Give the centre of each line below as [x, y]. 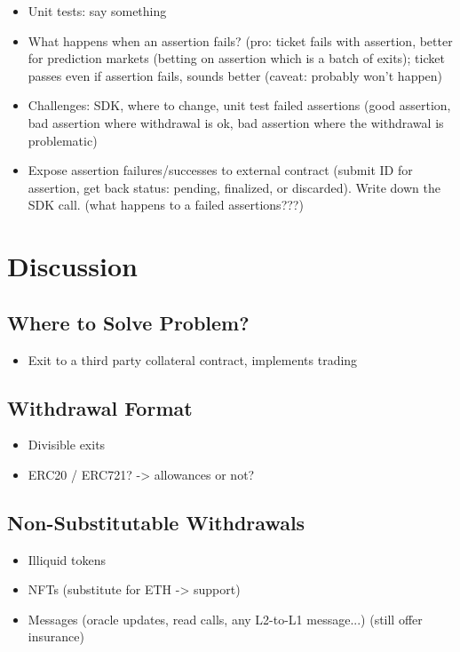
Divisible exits [67, 445]
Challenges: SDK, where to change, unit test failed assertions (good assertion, [239, 105]
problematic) [63, 140]
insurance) [56, 636]
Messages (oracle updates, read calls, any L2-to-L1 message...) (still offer [225, 619]
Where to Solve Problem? [128, 322]
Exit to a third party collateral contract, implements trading [193, 359]
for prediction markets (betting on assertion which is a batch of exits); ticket [236, 58]
